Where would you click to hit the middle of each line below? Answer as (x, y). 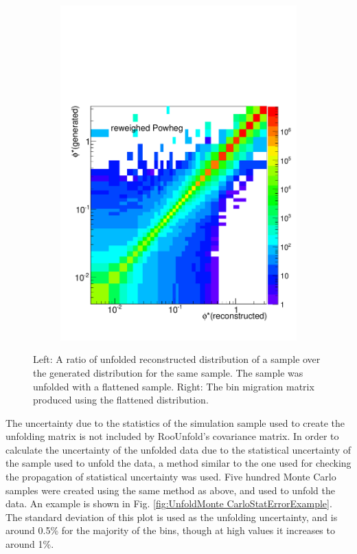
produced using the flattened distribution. (121, 400)
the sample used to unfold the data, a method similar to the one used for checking (178, 463)
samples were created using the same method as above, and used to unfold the (170, 490)
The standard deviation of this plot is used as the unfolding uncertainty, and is (172, 517)
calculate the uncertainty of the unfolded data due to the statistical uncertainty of (178, 449)
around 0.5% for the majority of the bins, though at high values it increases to (170, 530)
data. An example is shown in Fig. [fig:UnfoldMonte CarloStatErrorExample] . (169, 503)
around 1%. (30, 544)
